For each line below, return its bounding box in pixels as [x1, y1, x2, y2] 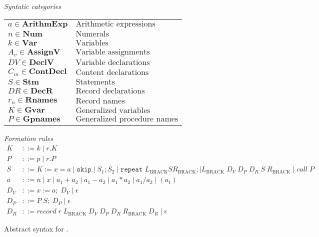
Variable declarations [75, 58, 150, 67]
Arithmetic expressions [75, 19, 155, 28]
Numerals [75, 30, 109, 38]
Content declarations [75, 68, 149, 76]
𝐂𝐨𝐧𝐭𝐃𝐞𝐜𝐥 [28, 67, 67, 75]
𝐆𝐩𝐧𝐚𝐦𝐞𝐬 [22, 115, 60, 123]
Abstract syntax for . [4, 223, 68, 234]
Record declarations [75, 87, 145, 95]
